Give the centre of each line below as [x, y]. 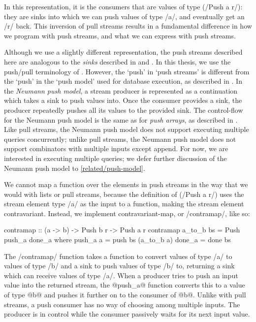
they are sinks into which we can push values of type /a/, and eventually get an [124, 16]
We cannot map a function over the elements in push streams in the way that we [126, 184]
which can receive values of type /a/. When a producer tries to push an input [121, 275]
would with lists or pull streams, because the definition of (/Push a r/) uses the [124, 194]
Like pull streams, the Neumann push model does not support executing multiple [127, 129]
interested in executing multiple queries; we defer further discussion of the [115, 158]
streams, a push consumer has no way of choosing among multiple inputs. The [122, 304]
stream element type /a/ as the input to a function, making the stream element [124, 204]
